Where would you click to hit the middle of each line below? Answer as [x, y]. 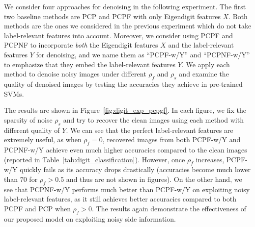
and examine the [204, 74]
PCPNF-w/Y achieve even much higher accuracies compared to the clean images [126, 149]
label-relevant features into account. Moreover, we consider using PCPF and [119, 35]
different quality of [32, 130]
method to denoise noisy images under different [75, 74]
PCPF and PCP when [37, 208]
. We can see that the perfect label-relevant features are [150, 130]
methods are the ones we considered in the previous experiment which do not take [128, 26]
